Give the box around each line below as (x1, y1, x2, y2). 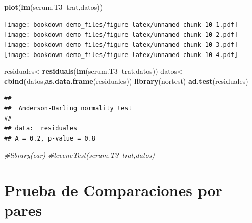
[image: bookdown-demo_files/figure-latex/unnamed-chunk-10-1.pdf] (4, 21, 238, 29)
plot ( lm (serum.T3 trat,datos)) (4, 2, 103, 12)
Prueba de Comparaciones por (4, 180, 222, 201)
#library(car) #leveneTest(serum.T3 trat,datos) (4, 150, 155, 160)
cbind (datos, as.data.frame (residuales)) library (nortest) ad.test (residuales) (4, 75, 248, 86)
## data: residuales (4, 125, 78, 132)
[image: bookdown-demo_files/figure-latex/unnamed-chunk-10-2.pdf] (4, 31, 238, 39)
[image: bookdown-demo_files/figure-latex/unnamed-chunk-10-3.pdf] (4, 41, 238, 48)
